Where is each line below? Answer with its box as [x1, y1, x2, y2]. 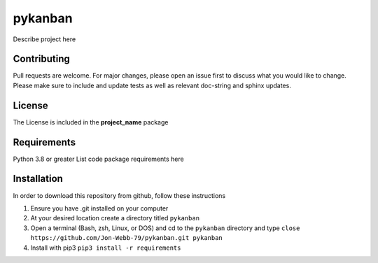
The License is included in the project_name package [13, 118, 169, 126]
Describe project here [13, 35, 76, 43]
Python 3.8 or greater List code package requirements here [13, 155, 185, 163]
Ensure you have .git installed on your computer [30, 204, 169, 213]
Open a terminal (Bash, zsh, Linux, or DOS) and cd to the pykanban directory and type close [30, 224, 300, 232]
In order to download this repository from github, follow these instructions [13, 191, 226, 199]
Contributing [13, 53, 70, 65]
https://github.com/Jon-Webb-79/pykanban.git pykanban [30, 234, 223, 242]
